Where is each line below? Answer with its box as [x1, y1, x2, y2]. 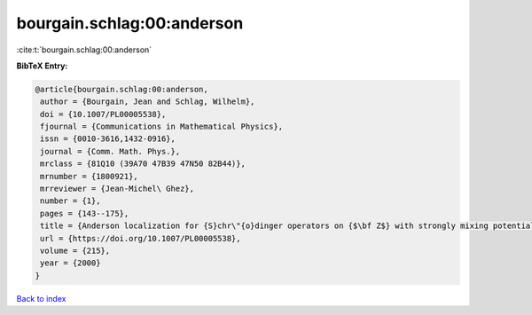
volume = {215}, [40, 246, 111, 256]
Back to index [16, 293, 66, 303]
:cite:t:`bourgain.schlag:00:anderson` [16, 44, 153, 55]
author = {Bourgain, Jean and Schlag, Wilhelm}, [40, 97, 255, 106]
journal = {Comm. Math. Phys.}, [40, 146, 181, 156]
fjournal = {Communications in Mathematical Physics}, [40, 122, 284, 132]
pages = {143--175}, [40, 209, 129, 218]
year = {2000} [40, 258, 101, 268]
